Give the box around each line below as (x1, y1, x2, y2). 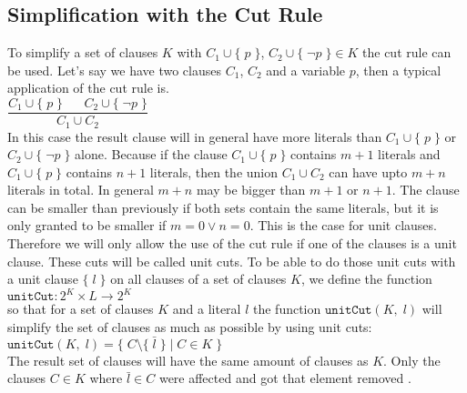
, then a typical (355, 60, 442, 79)
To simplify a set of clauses (7, 43, 158, 62)
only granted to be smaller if (7, 216, 167, 235)
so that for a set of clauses (7, 299, 154, 318)
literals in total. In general (7, 180, 154, 199)
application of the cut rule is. (7, 78, 169, 97)
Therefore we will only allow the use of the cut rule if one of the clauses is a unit (7, 234, 457, 253)
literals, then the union (149, 162, 279, 181)
